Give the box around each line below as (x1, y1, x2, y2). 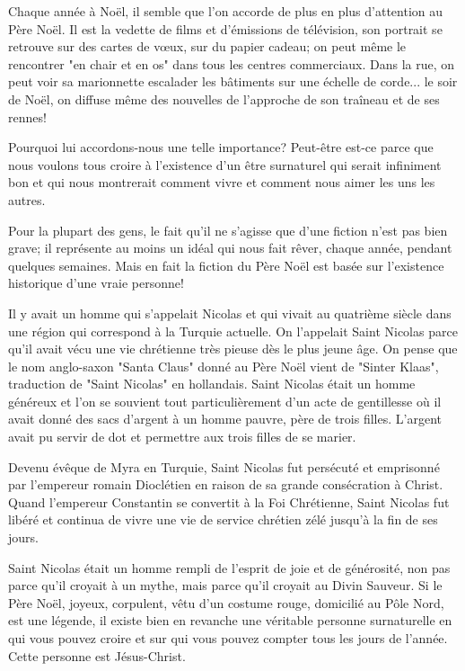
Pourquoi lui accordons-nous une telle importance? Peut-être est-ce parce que (8, 138, 434, 157)
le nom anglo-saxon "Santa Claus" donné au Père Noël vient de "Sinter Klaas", (8, 356, 439, 375)
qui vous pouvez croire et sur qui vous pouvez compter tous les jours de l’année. (8, 629, 448, 647)
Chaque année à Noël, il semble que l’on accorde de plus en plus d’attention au (8, 2, 443, 20)
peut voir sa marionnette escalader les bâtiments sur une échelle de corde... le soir (8, 72, 458, 91)
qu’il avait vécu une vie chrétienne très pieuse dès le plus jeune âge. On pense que (8, 339, 458, 358)
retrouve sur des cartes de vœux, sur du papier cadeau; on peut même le (8, 37, 407, 56)
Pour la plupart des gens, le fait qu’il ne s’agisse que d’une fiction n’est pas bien (8, 220, 448, 239)
